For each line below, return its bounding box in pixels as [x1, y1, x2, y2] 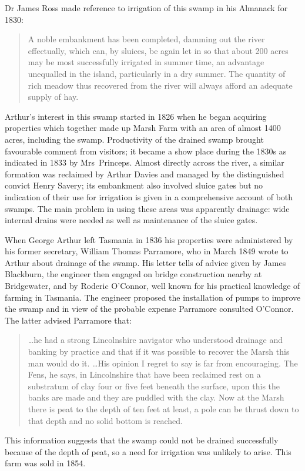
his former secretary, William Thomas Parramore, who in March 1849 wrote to [5, 245, 289, 257]
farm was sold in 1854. [5, 457, 86, 469]
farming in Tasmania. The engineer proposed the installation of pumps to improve [5, 291, 301, 303]
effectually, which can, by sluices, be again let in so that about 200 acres [28, 44, 289, 56]
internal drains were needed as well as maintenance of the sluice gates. [5, 214, 258, 226]
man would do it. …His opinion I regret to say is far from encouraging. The [28, 356, 298, 369]
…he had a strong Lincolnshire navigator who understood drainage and [28, 334, 283, 346]
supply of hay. [28, 90, 79, 103]
